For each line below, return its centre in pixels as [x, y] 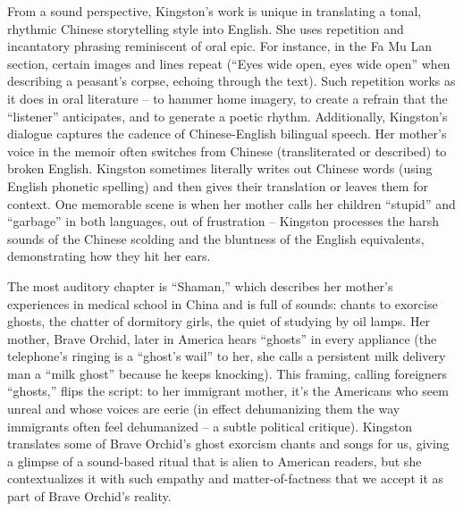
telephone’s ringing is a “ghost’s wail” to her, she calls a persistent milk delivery [227, 356]
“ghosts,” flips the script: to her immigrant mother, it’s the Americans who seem [228, 391]
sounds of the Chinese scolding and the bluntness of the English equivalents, [216, 238]
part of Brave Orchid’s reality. [89, 496]
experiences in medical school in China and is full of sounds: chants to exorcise [223, 303]
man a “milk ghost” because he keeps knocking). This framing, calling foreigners [227, 373]
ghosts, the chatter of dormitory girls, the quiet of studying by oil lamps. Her [219, 321]
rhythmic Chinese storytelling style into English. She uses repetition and [206, 28]
